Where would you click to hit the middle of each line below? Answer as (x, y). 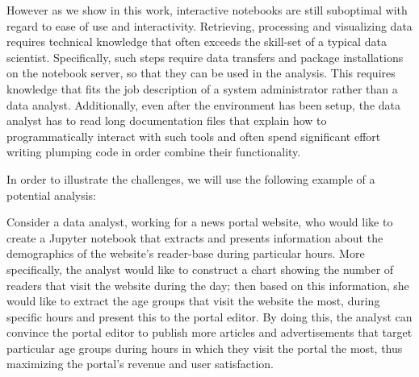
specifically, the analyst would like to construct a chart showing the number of (200, 269)
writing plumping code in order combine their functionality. (154, 152)
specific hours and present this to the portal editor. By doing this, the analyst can (209, 316)
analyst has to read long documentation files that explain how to (167, 120)
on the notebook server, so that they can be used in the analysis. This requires (201, 73)
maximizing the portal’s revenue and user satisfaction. (140, 364)
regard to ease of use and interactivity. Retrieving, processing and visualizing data (209, 25)
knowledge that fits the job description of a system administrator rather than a (202, 88)
